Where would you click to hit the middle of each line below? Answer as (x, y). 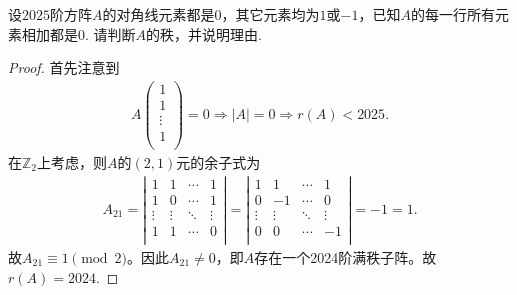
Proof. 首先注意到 (64, 67)
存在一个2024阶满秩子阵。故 (345, 256)
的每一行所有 (452, 14)
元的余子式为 (218, 162)
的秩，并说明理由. (204, 33)
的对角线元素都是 (158, 14)
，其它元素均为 (270, 14)
